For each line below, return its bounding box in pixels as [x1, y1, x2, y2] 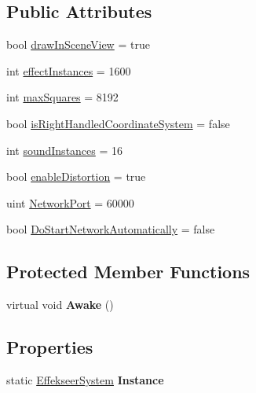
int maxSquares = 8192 [6, 89, 119, 105]
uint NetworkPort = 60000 [6, 194, 134, 211]
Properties [6, 335, 93, 359]
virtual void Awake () [6, 296, 114, 313]
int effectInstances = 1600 [6, 62, 131, 79]
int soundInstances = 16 [6, 141, 123, 158]
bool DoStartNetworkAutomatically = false [6, 221, 215, 237]
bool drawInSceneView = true [6, 36, 150, 53]
